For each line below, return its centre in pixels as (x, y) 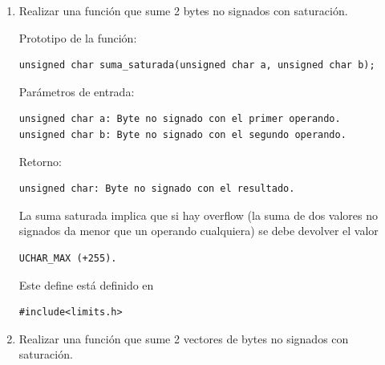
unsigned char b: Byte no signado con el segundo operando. (182, 134)
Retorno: (40, 161)
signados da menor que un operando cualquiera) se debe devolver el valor (199, 231)
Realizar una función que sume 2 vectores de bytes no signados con (184, 338)
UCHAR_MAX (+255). (68, 258)
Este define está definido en (86, 284)
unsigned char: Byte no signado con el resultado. (157, 189)
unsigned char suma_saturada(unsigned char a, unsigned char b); (197, 65)
